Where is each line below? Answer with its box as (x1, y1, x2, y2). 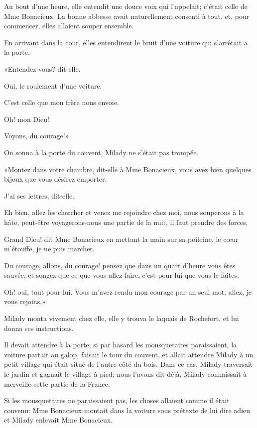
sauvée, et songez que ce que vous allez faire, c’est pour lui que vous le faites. (4, 270, 239, 280)
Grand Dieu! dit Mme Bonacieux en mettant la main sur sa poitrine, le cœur (4, 233, 239, 244)
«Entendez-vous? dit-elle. (4, 63, 81, 74)
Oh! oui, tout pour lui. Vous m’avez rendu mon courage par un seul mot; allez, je (4, 286, 252, 297)
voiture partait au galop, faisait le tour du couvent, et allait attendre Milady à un (4, 349, 254, 359)
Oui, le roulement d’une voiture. (4, 80, 102, 91)
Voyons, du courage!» (4, 130, 69, 141)
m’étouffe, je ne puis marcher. (4, 243, 95, 254)
